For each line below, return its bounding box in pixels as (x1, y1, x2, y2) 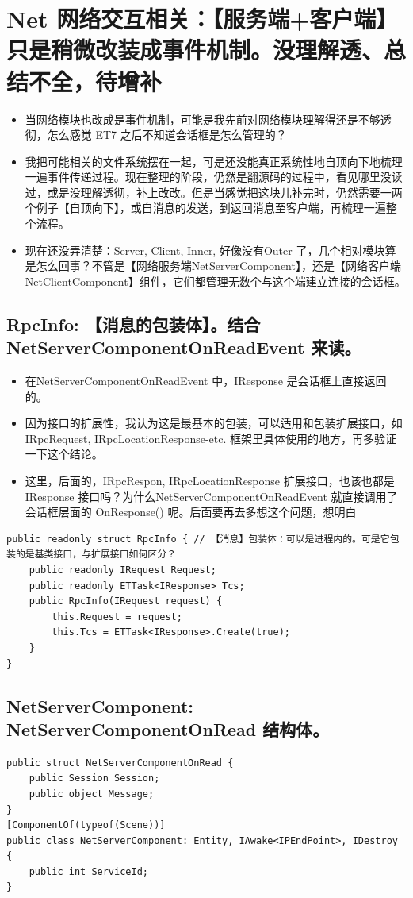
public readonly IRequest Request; (29, 564, 216, 576)
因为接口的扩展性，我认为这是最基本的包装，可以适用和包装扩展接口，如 (25, 414, 403, 431)
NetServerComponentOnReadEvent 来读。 (6, 335, 361, 360)
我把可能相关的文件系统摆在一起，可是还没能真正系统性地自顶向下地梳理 (25, 152, 403, 169)
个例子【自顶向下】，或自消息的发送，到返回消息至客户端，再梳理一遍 (25, 199, 386, 216)
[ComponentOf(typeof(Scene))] (6, 819, 166, 831)
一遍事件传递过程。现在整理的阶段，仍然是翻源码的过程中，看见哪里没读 (25, 168, 403, 185)
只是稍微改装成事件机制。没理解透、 (6, 33, 384, 66)
